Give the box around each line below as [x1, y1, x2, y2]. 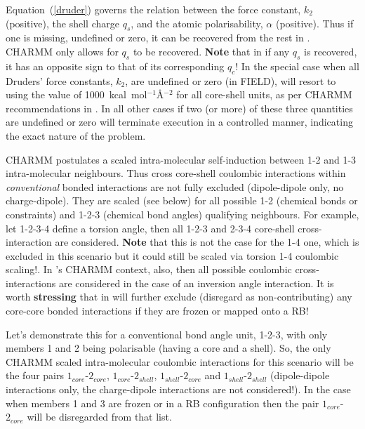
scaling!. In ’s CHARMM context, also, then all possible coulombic [6, 262, 292, 277]
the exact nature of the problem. [6, 128, 146, 143]
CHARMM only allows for [6, 44, 119, 58]
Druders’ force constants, [6, 73, 113, 88]
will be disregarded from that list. [27, 409, 172, 424]
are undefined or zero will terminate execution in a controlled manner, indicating [6, 114, 353, 129]
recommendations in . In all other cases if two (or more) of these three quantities [6, 100, 353, 115]
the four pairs [6, 368, 65, 383]
